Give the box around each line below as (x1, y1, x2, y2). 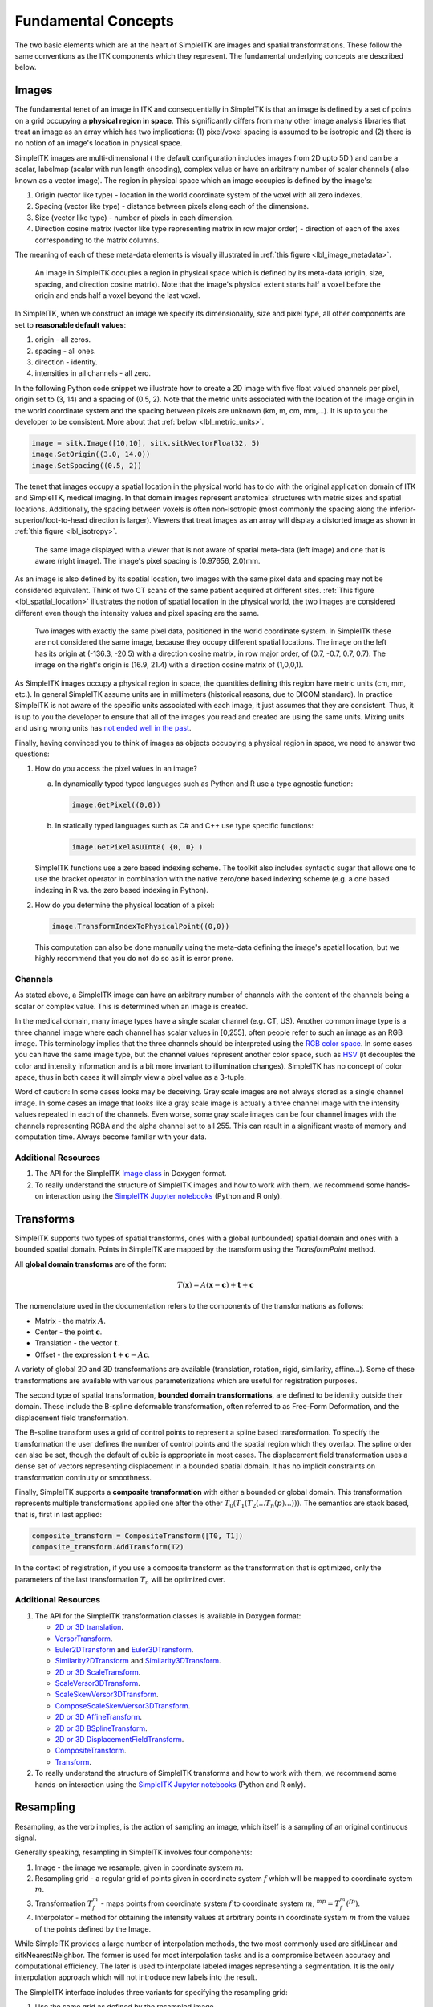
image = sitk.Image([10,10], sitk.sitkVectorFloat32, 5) (31, 438, 261, 447)
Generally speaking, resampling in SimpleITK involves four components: (14, 1847, 253, 1858)
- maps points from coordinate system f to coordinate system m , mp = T (100, 1898, 340, 1908)
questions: (14, 749, 50, 759)
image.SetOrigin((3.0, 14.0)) (31, 450, 151, 459)
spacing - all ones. (34, 346, 96, 356)
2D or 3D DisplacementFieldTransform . (55, 1735, 184, 1744)
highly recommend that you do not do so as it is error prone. (34, 954, 234, 963)
